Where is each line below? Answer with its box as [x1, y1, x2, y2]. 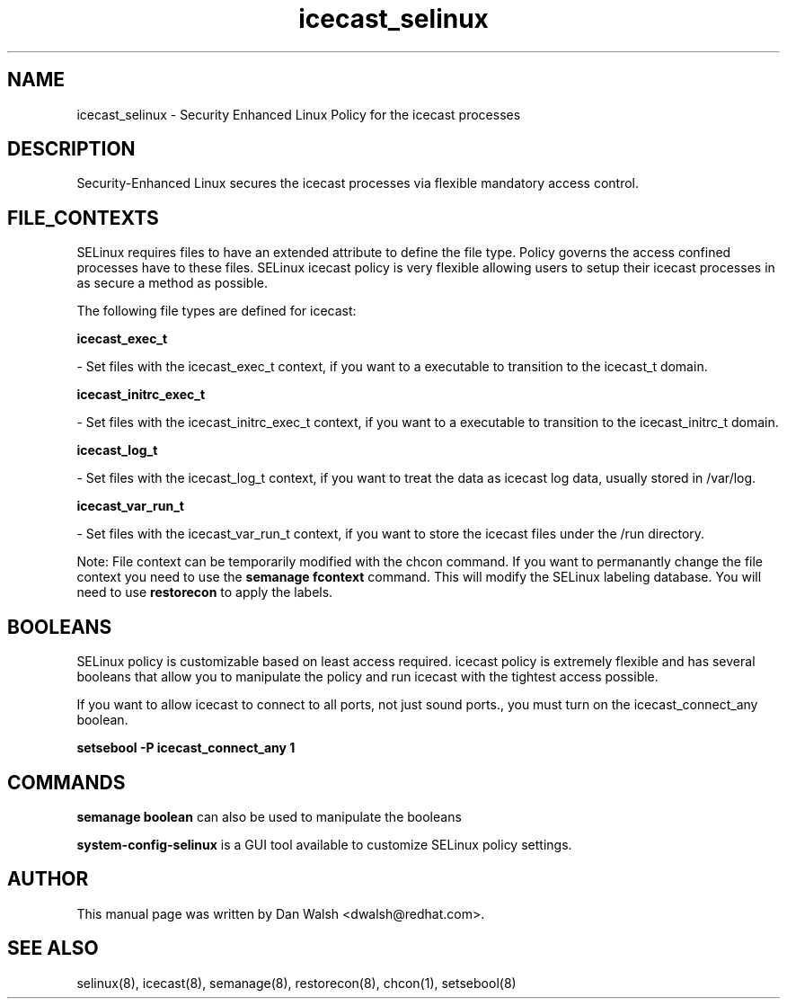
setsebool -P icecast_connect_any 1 [76, 740, 296, 756]
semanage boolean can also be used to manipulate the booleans [76, 808, 462, 824]
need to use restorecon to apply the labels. [76, 584, 333, 601]
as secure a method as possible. [76, 275, 269, 291]
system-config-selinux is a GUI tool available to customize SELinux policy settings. [76, 836, 572, 852]
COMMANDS [7, 770, 126, 794]
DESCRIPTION [7, 138, 136, 161]
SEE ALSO [7, 937, 99, 960]
